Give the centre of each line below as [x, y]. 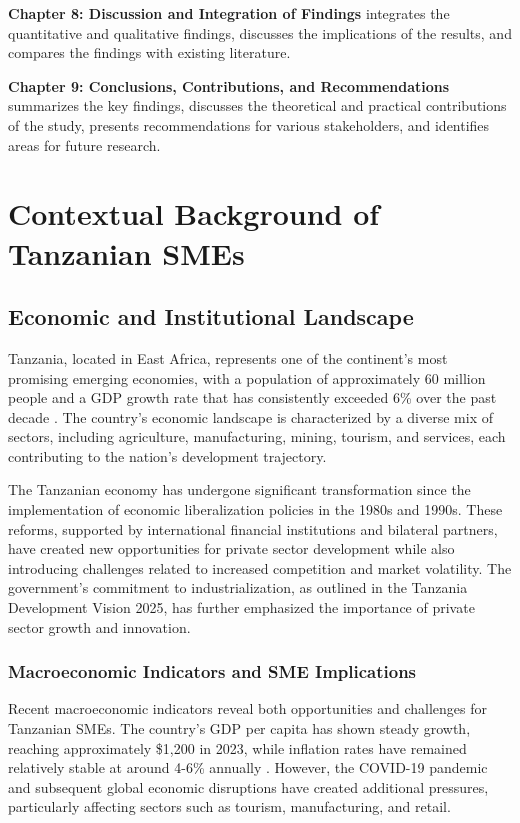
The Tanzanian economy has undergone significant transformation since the [239, 489]
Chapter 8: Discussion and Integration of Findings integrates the [229, 13]
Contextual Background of [194, 213]
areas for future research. [84, 144]
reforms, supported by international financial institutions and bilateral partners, [253, 528]
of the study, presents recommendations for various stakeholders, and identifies [249, 124]
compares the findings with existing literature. [149, 52]
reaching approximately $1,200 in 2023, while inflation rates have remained [237, 747]
